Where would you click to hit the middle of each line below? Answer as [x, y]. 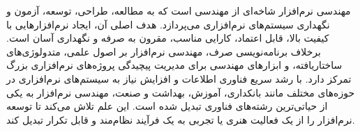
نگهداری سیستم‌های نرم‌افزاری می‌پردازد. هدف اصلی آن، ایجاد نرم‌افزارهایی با [168, 24]
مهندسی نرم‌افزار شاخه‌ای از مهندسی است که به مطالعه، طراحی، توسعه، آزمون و [179, 10]
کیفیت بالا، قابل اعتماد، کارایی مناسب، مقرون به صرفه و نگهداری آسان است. [168, 38]
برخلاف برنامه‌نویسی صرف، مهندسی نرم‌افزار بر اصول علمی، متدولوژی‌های [164, 51]
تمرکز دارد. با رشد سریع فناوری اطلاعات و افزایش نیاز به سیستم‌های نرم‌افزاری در [179, 78]
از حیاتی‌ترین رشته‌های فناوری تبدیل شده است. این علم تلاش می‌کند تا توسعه [167, 106]
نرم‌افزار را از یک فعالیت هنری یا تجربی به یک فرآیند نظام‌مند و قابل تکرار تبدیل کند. [181, 119]
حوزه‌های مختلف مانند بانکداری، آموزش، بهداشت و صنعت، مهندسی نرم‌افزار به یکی [181, 92]
